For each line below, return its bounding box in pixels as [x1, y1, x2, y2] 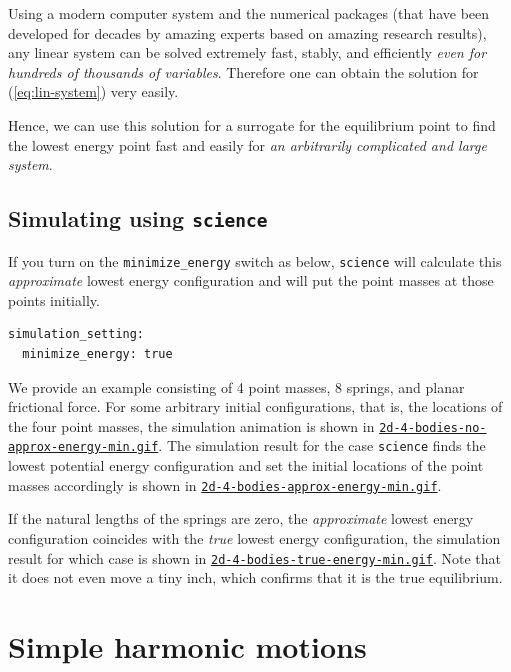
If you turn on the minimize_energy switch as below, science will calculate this [8, 250, 502, 271]
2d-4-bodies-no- [379, 420, 487, 435]
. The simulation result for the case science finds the [158, 435, 486, 456]
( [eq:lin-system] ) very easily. [8, 81, 179, 102]
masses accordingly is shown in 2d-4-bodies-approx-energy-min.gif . [8, 474, 442, 495]
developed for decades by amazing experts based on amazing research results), [8, 22, 487, 43]
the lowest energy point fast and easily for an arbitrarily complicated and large [8, 134, 487, 155]
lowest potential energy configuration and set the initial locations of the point [8, 455, 484, 476]
